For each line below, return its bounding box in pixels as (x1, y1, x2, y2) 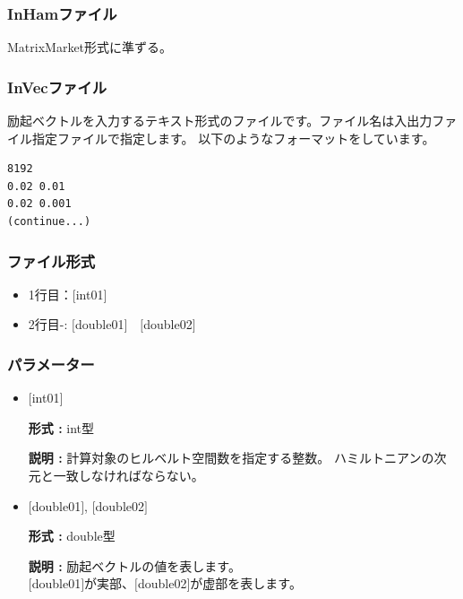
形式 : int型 (28, 418, 95, 437)
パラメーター (7, 352, 95, 375)
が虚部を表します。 (190, 574, 302, 593)
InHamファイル (7, 2, 117, 24)
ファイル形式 (7, 249, 96, 272)
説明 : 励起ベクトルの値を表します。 (28, 556, 241, 575)
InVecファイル (7, 75, 107, 98)
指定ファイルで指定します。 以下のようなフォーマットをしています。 (31, 128, 435, 147)
